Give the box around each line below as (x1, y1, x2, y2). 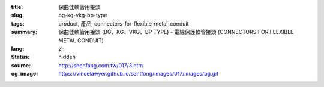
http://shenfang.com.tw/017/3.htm (58, 61, 143, 69)
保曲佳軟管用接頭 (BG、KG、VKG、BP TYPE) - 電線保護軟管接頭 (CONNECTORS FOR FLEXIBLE (58, 29, 294, 36)
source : (11, 61, 31, 69)
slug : (11, 12, 24, 19)
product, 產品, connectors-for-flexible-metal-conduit (58, 20, 189, 27)
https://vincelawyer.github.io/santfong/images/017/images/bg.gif (58, 70, 219, 77)
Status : (11, 54, 30, 61)
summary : (11, 29, 38, 36)
